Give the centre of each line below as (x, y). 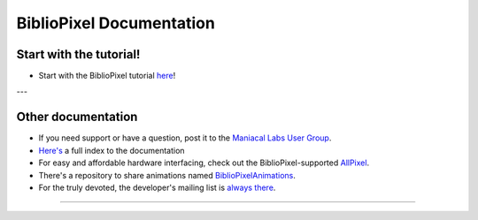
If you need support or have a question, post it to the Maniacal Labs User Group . (185, 138)
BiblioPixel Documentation (116, 23)
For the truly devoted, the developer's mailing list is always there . (157, 187)
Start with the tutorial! (78, 54)
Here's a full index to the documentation (112, 150)
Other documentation (77, 117)
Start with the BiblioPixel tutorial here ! (107, 76)
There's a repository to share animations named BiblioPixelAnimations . (167, 175)
